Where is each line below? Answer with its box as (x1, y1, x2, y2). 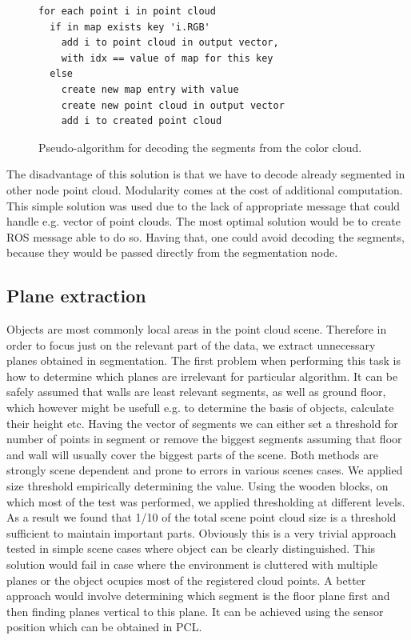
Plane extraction (6, 283, 146, 308)
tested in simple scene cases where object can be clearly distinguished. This (6, 540, 376, 557)
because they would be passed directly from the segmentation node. (6, 244, 338, 261)
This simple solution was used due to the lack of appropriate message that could (6, 197, 401, 214)
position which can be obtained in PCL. (6, 618, 202, 635)
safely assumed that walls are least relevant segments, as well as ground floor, (6, 383, 386, 400)
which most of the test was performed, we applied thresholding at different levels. (6, 493, 405, 510)
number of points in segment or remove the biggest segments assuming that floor (6, 430, 402, 447)
